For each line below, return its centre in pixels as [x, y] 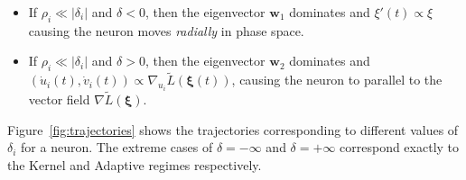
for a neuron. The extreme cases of [117, 147]
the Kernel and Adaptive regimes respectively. [135, 164]
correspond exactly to [400, 147]
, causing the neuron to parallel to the [337, 80]
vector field [59, 99]
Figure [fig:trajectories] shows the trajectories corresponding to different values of [233, 129]
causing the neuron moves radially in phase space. [166, 30]
